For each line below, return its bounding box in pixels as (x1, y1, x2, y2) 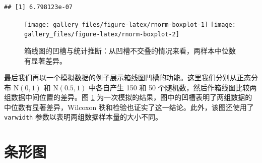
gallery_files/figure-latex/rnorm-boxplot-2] (24, 31, 179, 38)
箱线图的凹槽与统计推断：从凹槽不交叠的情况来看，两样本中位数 (24, 45, 236, 56)
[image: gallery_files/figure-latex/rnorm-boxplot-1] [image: (24, 21, 236, 28)
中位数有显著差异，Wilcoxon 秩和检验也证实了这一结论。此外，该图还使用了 (4, 101, 254, 112)
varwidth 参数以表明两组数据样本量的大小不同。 (4, 112, 162, 122)
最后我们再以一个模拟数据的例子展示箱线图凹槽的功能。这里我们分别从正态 (4, 72, 251, 83)
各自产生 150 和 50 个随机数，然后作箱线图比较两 (95, 82, 257, 92)
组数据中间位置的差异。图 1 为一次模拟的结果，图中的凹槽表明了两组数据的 (4, 92, 252, 102)
